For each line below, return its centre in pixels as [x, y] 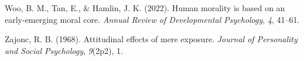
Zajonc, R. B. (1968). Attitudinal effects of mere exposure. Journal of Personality [151, 39]
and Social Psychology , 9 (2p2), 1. [64, 50]
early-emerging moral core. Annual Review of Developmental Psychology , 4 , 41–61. [152, 19]
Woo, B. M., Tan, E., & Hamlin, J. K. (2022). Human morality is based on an [145, 8]
